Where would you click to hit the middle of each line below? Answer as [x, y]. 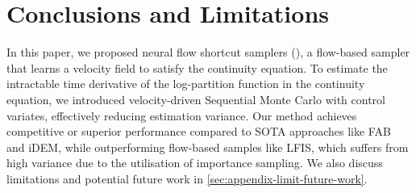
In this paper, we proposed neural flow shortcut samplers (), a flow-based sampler [208, 52]
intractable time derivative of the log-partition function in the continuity [186, 84]
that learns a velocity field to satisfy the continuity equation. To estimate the [197, 67]
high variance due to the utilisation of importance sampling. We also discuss [195, 163]
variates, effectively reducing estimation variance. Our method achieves [182, 115]
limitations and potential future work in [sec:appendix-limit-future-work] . [187, 178]
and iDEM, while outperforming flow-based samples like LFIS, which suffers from [208, 147]
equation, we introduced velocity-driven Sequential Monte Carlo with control [196, 99]
